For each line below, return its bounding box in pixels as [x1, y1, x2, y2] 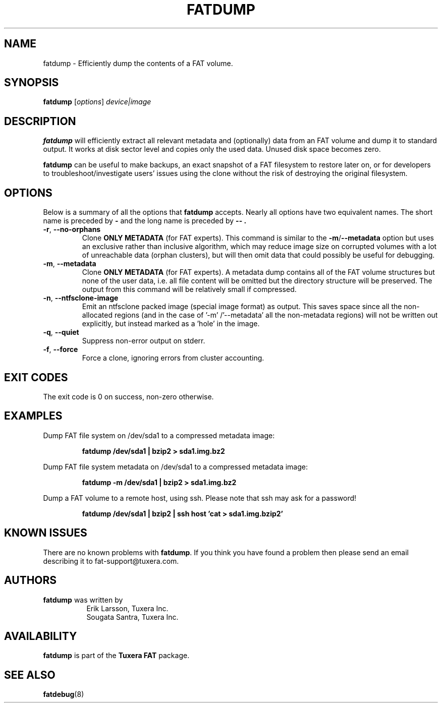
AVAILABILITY [4, 629, 77, 642]
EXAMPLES [4, 409, 63, 423]
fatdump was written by [43, 595, 123, 604]
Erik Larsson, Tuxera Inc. [86, 604, 169, 613]
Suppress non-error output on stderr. [82, 336, 205, 345]
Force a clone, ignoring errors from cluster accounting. [82, 353, 264, 363]
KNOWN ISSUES [4, 526, 87, 540]
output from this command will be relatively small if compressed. [82, 285, 297, 294]
